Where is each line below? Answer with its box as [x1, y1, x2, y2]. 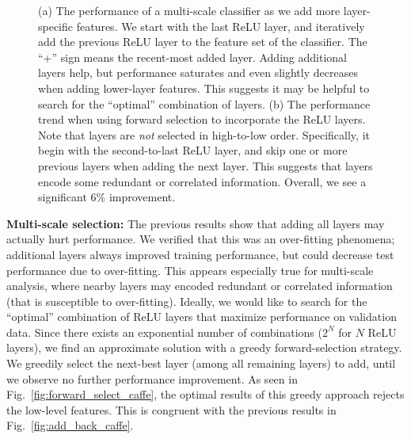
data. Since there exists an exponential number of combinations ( [6, 323, 322, 340]
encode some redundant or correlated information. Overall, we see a [38, 173, 367, 189]
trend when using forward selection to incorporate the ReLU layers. [38, 111, 366, 128]
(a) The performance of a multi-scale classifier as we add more [38, 2, 341, 18]
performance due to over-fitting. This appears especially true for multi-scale [6, 261, 374, 278]
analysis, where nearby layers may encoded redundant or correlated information [6, 277, 393, 294]
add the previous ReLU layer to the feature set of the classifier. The [38, 33, 367, 50]
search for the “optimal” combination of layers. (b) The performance [38, 95, 371, 112]
